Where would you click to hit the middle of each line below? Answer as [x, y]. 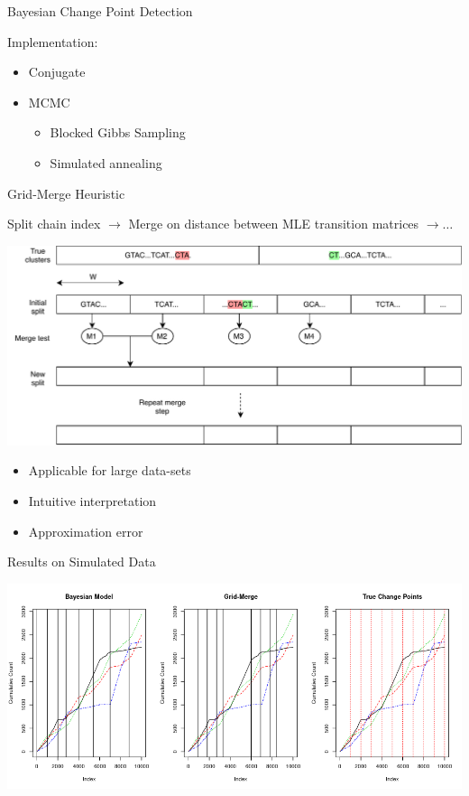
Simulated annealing [106, 162]
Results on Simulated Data [82, 562]
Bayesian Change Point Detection [100, 11]
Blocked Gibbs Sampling [118, 132]
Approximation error [86, 531]
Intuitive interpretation [92, 500]
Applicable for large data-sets [110, 470]
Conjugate [57, 72]
